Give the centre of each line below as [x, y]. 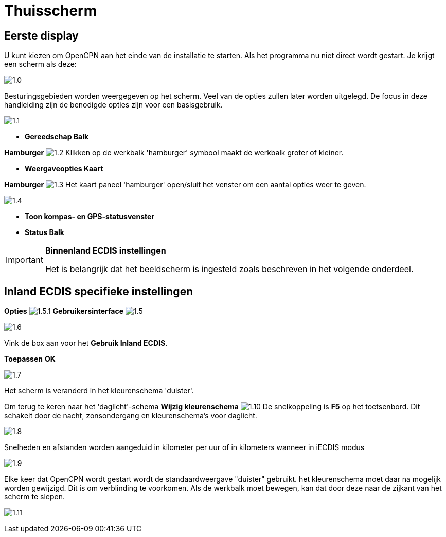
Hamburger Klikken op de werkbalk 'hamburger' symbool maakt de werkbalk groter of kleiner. [174, 153]
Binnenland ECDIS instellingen [105, 251]
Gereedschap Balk [57, 137]
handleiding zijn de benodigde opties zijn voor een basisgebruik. [113, 105]
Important [24, 260]
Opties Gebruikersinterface [64, 311]
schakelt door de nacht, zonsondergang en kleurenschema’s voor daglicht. [131, 416]
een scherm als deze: [40, 64]
